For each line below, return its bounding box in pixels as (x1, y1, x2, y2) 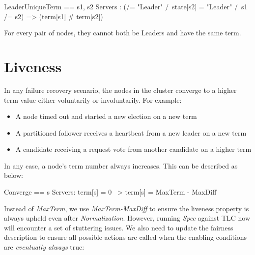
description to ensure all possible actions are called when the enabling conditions (4, 232, 247, 242)
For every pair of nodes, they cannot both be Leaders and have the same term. (4, 28, 241, 38)
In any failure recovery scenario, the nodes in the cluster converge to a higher (4, 85, 237, 95)
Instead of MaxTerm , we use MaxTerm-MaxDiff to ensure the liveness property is (4, 203, 249, 213)
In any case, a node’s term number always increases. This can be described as (4, 160, 238, 170)
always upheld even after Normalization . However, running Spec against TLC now (4, 213, 251, 223)
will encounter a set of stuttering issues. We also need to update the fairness (4, 222, 233, 232)
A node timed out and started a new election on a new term (15, 111, 197, 121)
